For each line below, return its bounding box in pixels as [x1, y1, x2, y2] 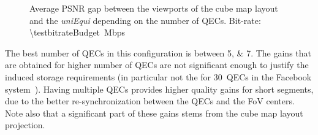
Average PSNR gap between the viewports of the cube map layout [29, 2, 278, 14]
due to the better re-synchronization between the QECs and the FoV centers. [5, 94, 295, 107]
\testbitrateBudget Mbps [29, 26, 125, 39]
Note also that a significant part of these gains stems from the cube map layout [5, 106, 303, 119]
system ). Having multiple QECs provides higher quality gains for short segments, [5, 82, 314, 95]
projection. [5, 118, 45, 131]
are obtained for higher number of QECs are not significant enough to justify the [5, 58, 309, 71]
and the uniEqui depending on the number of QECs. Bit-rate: [29, 13, 261, 26]
